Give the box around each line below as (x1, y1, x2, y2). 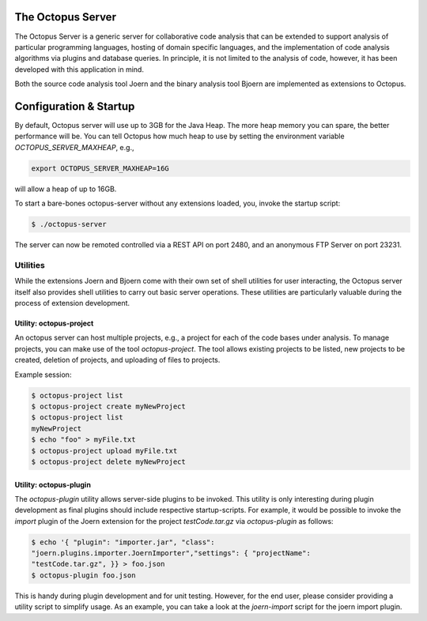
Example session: (14, 370, 72, 379)
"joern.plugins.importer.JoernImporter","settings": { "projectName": (31, 549, 312, 558)
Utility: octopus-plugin (14, 480, 91, 489)
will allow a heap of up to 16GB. (14, 184, 117, 194)
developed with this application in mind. (14, 64, 144, 74)
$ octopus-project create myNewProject (31, 401, 186, 411)
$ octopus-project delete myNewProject (31, 457, 186, 466)
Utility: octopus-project (14, 318, 94, 328)
